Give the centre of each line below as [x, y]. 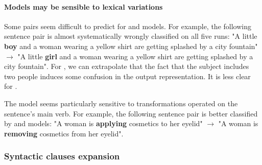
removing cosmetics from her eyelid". [64, 133]
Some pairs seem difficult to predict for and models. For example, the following [128, 26]
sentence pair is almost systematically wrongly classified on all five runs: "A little [131, 36]
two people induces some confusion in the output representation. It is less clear [127, 76]
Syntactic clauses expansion [62, 156]
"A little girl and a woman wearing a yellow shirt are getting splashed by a [135, 56]
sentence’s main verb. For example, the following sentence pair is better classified [131, 113]
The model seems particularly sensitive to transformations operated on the [121, 103]
